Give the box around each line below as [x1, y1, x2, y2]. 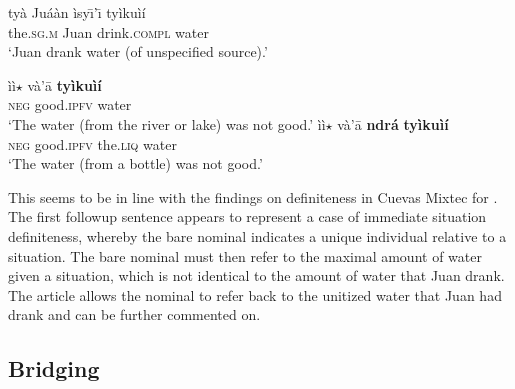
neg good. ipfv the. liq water [8, 133, 177, 154]
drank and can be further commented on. [8, 304, 261, 325]
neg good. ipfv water [8, 94, 132, 115]
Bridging [8, 353, 100, 384]
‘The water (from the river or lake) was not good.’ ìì [8, 113, 326, 134]
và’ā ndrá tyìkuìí [337, 113, 449, 134]
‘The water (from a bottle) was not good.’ [8, 153, 263, 174]
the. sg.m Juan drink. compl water [8, 21, 209, 42]
